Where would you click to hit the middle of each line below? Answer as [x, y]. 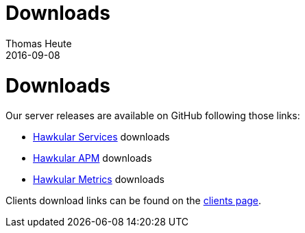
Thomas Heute [39, 43]
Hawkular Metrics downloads [99, 180]
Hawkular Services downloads [101, 137]
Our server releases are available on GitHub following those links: [153, 116]
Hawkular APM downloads [93, 158]
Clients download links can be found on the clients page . [134, 201]
